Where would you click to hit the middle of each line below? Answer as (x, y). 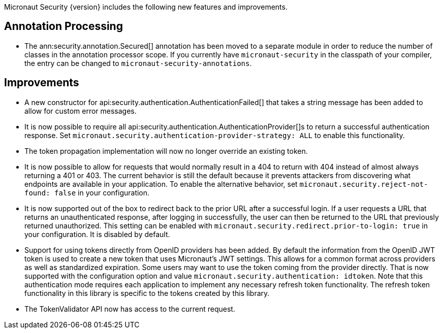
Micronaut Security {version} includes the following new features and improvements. (146, 7)
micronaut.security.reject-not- (364, 184)
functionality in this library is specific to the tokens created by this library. (147, 293)
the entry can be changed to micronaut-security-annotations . (138, 63)
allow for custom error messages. (81, 111)
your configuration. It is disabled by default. (97, 234)
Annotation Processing (64, 26)
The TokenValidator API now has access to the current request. (130, 309)
